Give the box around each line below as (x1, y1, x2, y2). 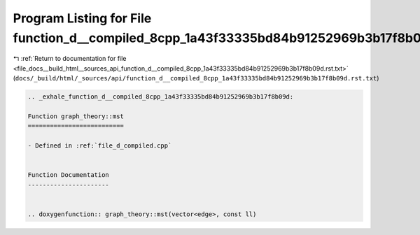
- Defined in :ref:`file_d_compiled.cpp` (27, 142, 172, 150)
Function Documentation (27, 171, 110, 179)
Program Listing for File (13, 10, 152, 26)
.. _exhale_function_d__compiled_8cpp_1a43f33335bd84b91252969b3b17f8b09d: (27, 93, 294, 101)
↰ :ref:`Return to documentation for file (13, 55, 127, 63)
